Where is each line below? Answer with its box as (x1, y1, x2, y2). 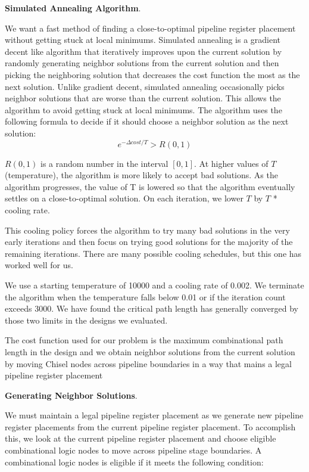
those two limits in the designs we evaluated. (5, 313, 168, 326)
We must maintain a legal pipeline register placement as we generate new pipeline (5, 409, 304, 421)
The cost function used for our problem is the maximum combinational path (5, 334, 283, 346)
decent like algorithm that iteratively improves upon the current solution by (5, 45, 282, 57)
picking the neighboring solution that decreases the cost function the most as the (5, 68, 300, 80)
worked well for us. (5, 259, 73, 271)
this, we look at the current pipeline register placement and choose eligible (5, 432, 276, 445)
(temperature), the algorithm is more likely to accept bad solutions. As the (5, 169, 278, 181)
